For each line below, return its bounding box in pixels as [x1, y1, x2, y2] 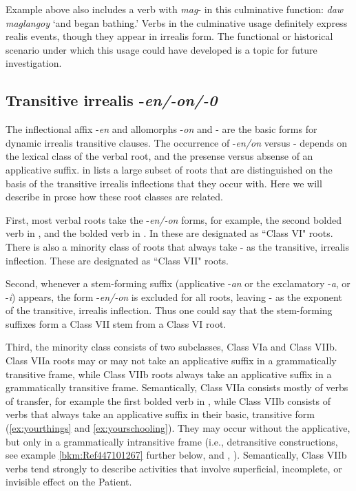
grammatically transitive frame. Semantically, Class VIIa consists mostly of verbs [6, 380, 348, 395]
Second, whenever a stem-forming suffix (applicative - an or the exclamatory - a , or [6, 276, 350, 291]
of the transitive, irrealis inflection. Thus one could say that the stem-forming [6, 303, 333, 317]
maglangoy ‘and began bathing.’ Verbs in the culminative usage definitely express [6, 15, 348, 30]
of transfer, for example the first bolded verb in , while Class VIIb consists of [6, 393, 331, 408]
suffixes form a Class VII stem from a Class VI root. [6, 316, 227, 331]
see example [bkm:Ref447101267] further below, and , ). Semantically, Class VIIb [6, 448, 347, 462]
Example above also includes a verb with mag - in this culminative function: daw [6, 2, 344, 16]
